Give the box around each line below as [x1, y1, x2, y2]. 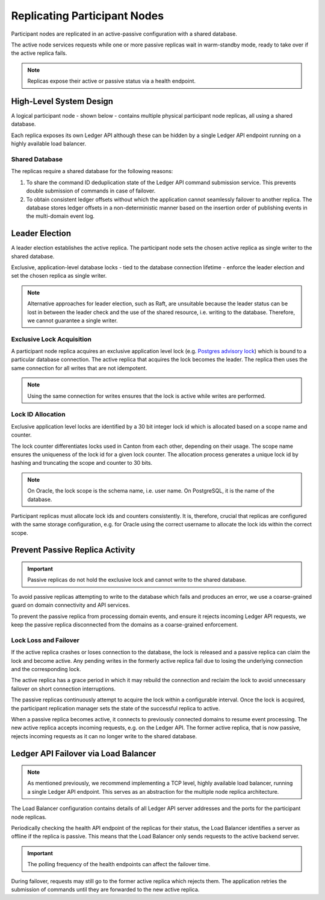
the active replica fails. [11, 49, 67, 57]
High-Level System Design [11, 96, 114, 106]
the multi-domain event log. [26, 212, 95, 220]
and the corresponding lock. [11, 665, 81, 672]
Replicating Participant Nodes [11, 9, 164, 22]
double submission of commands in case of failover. [26, 187, 156, 194]
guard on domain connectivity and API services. [11, 601, 131, 609]
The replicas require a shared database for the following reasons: [11, 168, 173, 175]
